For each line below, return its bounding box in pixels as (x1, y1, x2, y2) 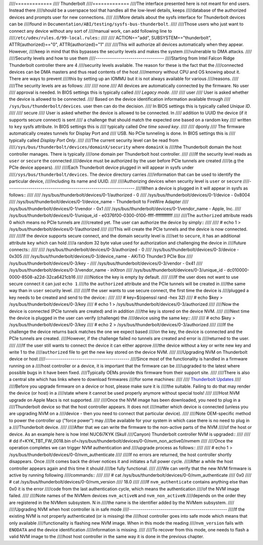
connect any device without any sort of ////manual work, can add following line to (9, 28, 172, 34)
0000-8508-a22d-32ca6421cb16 (9, 274, 76, 280)
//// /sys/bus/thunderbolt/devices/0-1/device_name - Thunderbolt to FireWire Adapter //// (9, 199, 188, 205)
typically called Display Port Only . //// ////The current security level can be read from (9, 137, 179, 143)
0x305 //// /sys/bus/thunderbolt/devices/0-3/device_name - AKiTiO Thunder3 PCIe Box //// (9, 253, 193, 259)
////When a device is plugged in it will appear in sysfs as (135, 185, 248, 191)
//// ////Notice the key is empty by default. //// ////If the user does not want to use (76, 274, 239, 280)
